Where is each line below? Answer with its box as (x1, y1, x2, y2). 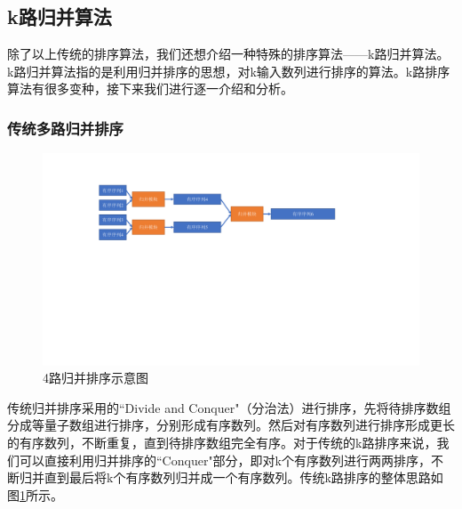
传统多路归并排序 (7, 117, 123, 139)
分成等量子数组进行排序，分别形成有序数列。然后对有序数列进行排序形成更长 (7, 416, 455, 434)
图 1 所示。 (7, 485, 63, 504)
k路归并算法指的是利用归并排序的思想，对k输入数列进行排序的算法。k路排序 (7, 61, 450, 80)
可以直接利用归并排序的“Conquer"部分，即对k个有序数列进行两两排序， (19, 450, 432, 469)
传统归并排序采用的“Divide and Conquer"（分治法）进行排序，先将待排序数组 (7, 398, 451, 416)
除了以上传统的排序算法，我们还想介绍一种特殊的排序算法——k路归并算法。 (7, 44, 450, 63)
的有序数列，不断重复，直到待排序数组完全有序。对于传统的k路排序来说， (7, 433, 437, 452)
